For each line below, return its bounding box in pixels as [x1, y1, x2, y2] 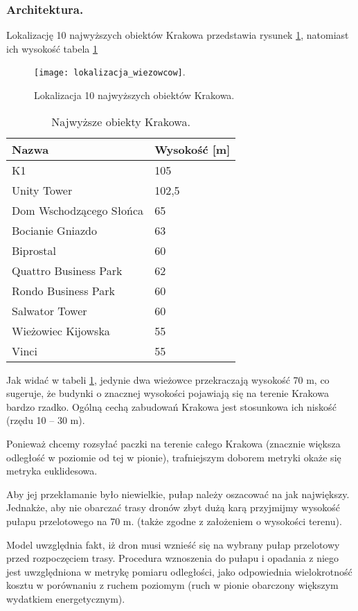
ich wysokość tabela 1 [6, 41, 98, 55]
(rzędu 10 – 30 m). [6, 413, 85, 427]
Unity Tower [12, 181, 73, 198]
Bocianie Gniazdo [12, 222, 98, 238]
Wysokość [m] [154, 141, 231, 157]
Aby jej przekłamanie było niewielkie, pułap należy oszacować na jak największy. [6, 486, 350, 501]
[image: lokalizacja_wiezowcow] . [34, 64, 186, 79]
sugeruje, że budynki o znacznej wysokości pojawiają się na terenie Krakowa [6, 386, 329, 400]
